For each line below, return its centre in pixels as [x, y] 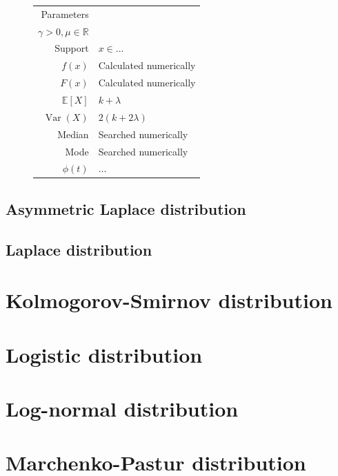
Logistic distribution [104, 354]
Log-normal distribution [122, 408]
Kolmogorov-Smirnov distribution [169, 300]
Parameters [65, 13]
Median [73, 134]
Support [72, 48]
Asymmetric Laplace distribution [126, 208]
